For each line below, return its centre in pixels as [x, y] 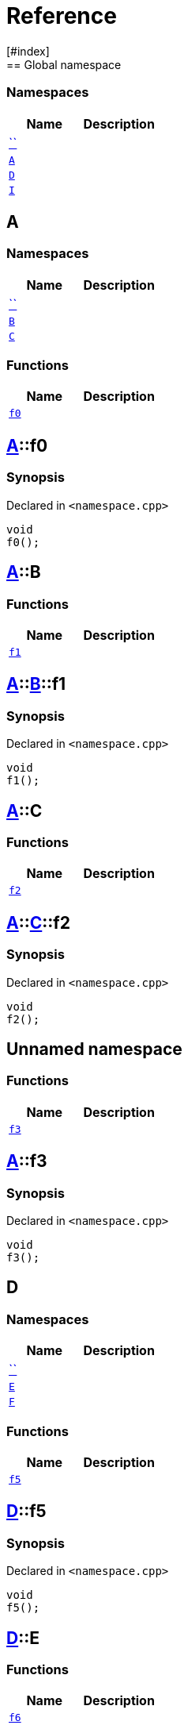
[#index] [28, 51]
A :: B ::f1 [36, 684]
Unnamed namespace [94, 1049]
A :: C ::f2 [38, 922]
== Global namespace [64, 64]
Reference [62, 16]
